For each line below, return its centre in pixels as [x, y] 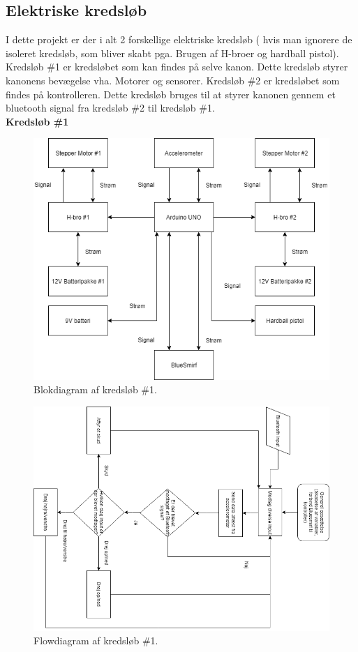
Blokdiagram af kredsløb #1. [95, 389]
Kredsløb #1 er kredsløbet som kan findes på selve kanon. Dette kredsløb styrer [177, 67]
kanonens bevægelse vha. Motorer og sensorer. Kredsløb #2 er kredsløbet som [173, 80]
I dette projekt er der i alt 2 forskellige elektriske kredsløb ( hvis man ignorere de [179, 39]
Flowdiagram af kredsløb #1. [96, 640]
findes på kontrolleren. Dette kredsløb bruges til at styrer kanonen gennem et [171, 94]
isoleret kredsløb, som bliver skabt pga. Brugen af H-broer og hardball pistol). [172, 53]
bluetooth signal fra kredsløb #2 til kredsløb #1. [110, 108]
